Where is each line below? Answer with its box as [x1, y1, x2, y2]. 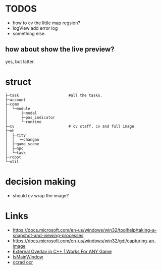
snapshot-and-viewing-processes [12, 232, 84, 238]
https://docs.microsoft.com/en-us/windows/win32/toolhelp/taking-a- [12, 227, 157, 233]
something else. [12, 30, 46, 36]
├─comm [5, 101, 19, 106]
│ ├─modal [5, 111, 37, 116]
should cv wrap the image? [12, 192, 69, 198]
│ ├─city [5, 132, 26, 138]
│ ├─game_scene [5, 141, 39, 146]
